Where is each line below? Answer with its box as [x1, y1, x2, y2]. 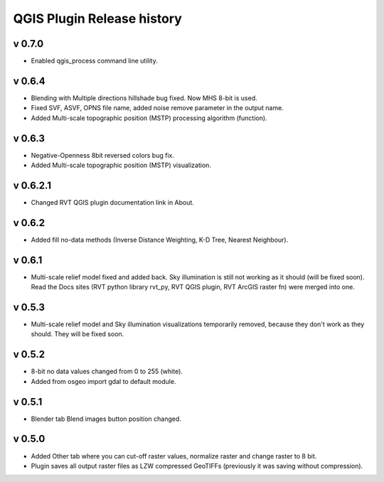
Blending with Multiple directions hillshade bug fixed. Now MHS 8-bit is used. [31, 93, 257, 102]
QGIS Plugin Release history [13, 11, 183, 26]
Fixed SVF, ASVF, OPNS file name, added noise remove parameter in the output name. [31, 104, 284, 112]
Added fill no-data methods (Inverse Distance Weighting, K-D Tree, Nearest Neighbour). [31, 235, 289, 244]
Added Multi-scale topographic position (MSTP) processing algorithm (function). [31, 114, 267, 122]
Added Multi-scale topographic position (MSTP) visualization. [31, 161, 211, 170]
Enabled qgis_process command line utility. [31, 57, 158, 65]
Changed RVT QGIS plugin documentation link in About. [31, 198, 195, 206]
